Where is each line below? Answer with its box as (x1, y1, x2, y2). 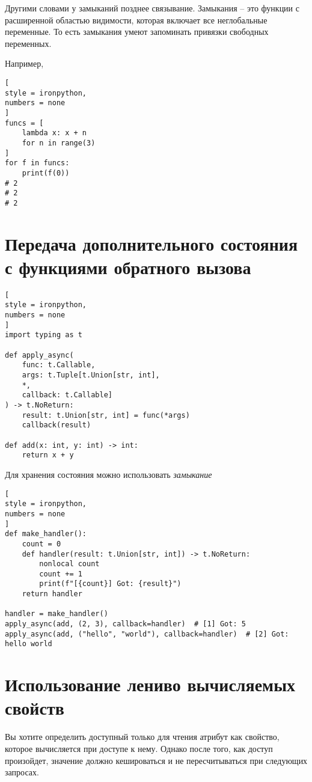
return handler (22, 590, 82, 599)
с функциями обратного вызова (5, 254, 251, 279)
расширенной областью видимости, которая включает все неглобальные (5, 13, 268, 26)
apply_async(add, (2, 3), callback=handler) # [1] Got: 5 (5, 620, 246, 629)
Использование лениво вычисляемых (5, 672, 296, 697)
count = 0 (22, 539, 61, 548)
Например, (5, 57, 44, 70)
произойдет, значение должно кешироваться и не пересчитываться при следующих (5, 754, 308, 766)
